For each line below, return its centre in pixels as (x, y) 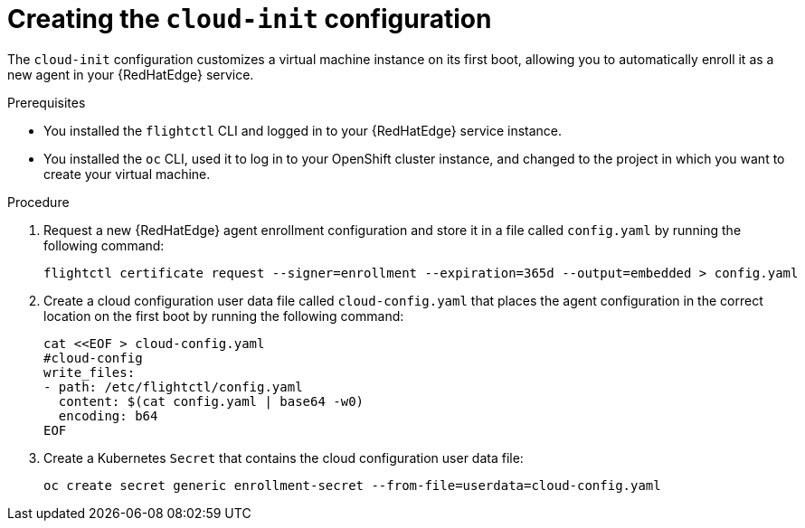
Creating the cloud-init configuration (250, 19)
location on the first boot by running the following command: (224, 316)
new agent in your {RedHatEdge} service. (131, 74)
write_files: (90, 372)
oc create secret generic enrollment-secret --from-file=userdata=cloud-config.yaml (352, 485)
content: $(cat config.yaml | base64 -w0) (211, 401)
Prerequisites (47, 102)
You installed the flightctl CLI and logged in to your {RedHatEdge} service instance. (303, 130)
